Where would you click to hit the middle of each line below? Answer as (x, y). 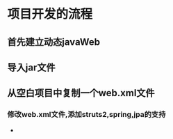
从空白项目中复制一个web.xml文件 (81, 93)
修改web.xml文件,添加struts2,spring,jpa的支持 (86, 115)
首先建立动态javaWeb (54, 42)
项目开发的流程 (50, 14)
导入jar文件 (31, 67)
